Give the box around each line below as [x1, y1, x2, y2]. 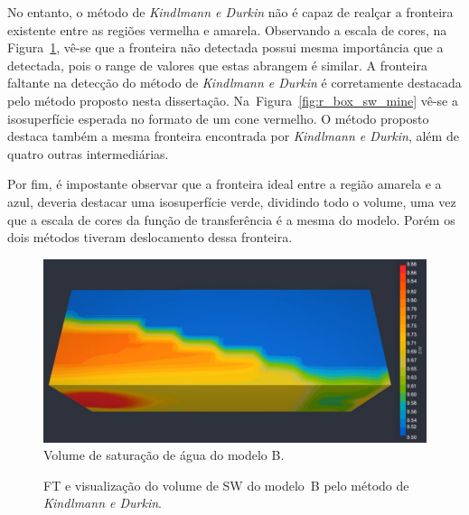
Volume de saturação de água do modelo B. [43, 445, 285, 464]
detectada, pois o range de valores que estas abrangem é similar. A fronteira [7, 55, 427, 74]
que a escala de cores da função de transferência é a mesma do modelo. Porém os [7, 210, 455, 229]
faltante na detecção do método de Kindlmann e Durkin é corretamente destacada [7, 73, 462, 92]
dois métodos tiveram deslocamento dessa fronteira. [7, 228, 293, 247]
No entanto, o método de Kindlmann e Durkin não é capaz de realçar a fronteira [7, 3, 454, 21]
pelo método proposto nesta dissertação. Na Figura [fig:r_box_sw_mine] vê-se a [7, 90, 458, 109]
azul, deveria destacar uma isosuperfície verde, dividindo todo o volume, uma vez [7, 192, 456, 211]
